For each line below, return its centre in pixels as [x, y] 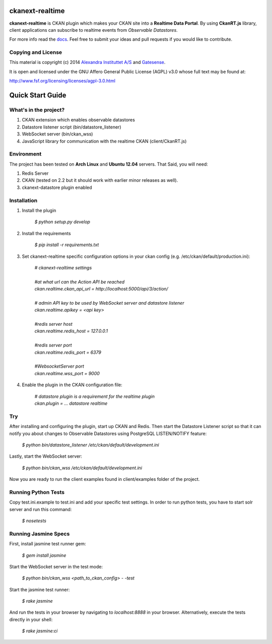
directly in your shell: [31, 619]
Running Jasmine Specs [40, 534]
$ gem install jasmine [44, 555]
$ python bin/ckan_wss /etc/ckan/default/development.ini [82, 468]
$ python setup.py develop [62, 222]
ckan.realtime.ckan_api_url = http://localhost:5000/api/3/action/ [101, 289]
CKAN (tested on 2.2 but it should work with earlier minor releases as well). [100, 180]
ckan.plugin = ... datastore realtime [71, 403]
